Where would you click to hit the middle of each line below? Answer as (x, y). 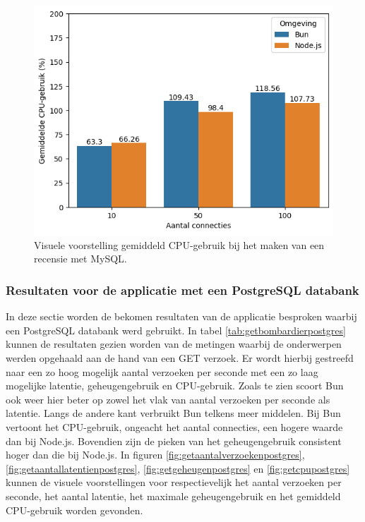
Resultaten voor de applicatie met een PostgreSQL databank (182, 290)
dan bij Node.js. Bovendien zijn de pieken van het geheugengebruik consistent (174, 441)
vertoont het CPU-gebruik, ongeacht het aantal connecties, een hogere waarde (174, 426)
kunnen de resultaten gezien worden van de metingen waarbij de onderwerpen (174, 344)
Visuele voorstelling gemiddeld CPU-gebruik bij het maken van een (179, 244)
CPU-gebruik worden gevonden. (74, 510)
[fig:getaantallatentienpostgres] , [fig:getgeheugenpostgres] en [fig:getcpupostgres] (178, 468)
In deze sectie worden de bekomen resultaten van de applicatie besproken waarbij (181, 316)
